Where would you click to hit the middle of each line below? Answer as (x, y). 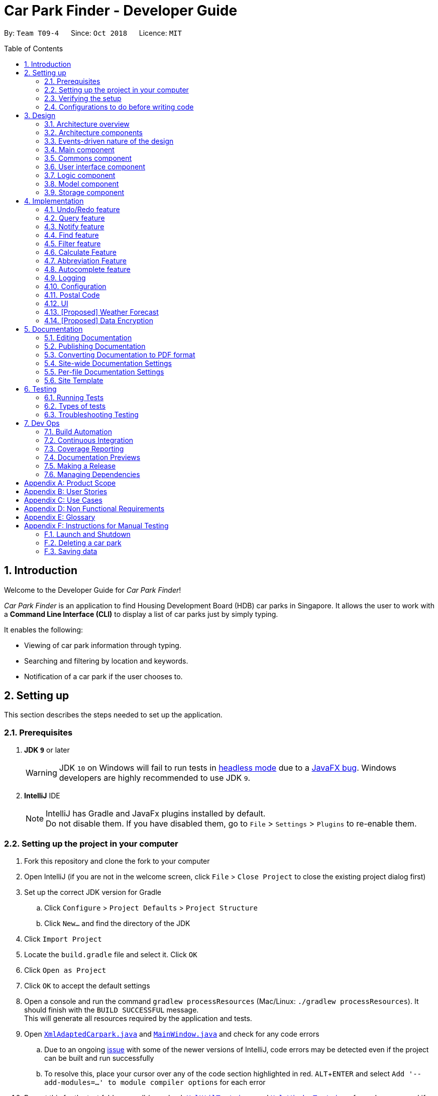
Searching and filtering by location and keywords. (106, 661)
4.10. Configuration (75, 286)
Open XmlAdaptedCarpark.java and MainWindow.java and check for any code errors (172, 1034)
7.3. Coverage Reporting (84, 448)
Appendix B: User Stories (66, 491)
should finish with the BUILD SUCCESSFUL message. (112, 1010)
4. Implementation (54, 201)
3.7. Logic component (80, 175)
